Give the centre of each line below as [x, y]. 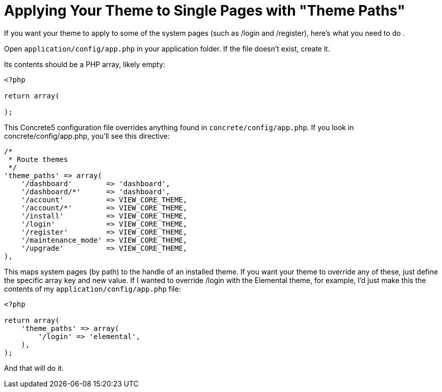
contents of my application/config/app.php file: [92, 289]
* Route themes [38, 159]
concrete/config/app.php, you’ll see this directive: [87, 136]
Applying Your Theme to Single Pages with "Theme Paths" [205, 11]
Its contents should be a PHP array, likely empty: [85, 64]
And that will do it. [34, 368]
